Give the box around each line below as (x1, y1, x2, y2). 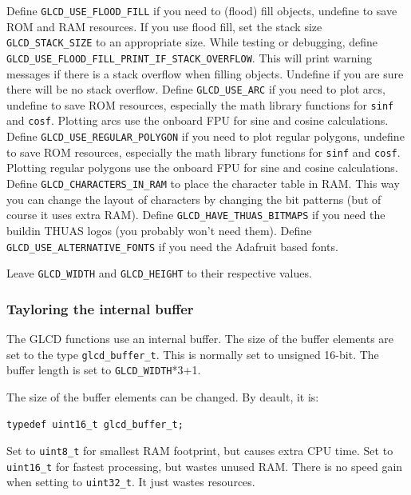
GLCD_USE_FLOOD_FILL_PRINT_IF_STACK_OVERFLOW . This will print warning (6, 49, 373, 66)
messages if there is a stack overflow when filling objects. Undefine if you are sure (6, 65, 404, 82)
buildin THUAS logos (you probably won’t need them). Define (6, 222, 312, 238)
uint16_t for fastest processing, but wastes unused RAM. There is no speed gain (6, 457, 403, 474)
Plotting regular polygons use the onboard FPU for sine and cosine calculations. (6, 159, 398, 176)
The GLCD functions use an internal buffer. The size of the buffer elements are (6, 330, 394, 347)
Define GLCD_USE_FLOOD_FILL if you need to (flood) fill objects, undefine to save (6, 2, 397, 18)
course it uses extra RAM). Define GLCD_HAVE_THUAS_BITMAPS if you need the (6, 206, 385, 223)
